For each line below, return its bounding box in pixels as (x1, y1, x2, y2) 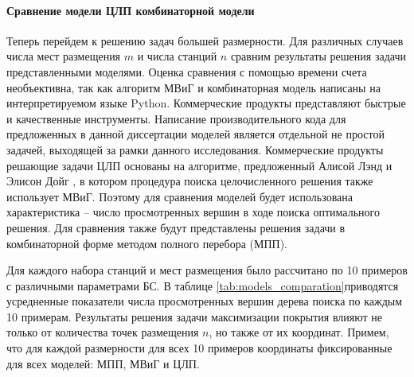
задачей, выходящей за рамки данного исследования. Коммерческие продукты (6, 141, 384, 157)
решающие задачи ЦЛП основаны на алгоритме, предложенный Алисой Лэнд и (6, 157, 393, 173)
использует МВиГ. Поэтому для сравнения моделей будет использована (6, 188, 353, 204)
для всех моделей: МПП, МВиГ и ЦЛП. (6, 355, 200, 371)
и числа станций (137, 48, 217, 64)
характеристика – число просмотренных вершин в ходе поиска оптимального (6, 204, 380, 220)
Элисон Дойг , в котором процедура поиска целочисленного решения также (6, 173, 373, 189)
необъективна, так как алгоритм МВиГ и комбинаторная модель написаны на (6, 79, 381, 95)
